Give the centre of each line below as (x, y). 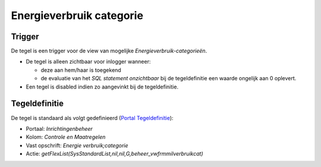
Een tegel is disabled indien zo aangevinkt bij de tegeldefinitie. (102, 87)
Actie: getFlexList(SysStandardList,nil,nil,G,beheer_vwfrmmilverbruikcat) (114, 154)
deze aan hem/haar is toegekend (81, 70)
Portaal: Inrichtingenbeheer (59, 128)
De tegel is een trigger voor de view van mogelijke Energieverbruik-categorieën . (109, 51)
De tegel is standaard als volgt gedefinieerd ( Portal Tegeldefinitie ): (92, 118)
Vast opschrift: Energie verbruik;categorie (77, 145)
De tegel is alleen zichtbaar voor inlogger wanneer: (88, 62)
